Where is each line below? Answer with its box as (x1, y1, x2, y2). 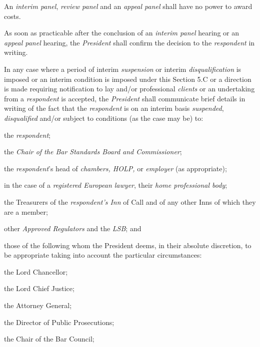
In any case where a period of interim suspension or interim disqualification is (4, 63, 241, 74)
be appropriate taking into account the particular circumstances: (4, 250, 202, 260)
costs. (4, 10, 21, 21)
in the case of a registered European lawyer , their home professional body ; (4, 180, 227, 190)
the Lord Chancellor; (4, 266, 68, 277)
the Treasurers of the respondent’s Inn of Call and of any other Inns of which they (4, 196, 256, 207)
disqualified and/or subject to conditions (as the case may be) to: (4, 112, 203, 123)
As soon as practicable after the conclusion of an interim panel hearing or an (4, 27, 239, 38)
